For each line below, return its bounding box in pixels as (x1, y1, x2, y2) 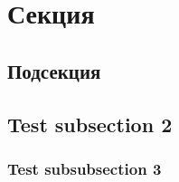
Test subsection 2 (7, 110, 173, 138)
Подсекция (7, 56, 101, 84)
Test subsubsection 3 (7, 157, 162, 179)
